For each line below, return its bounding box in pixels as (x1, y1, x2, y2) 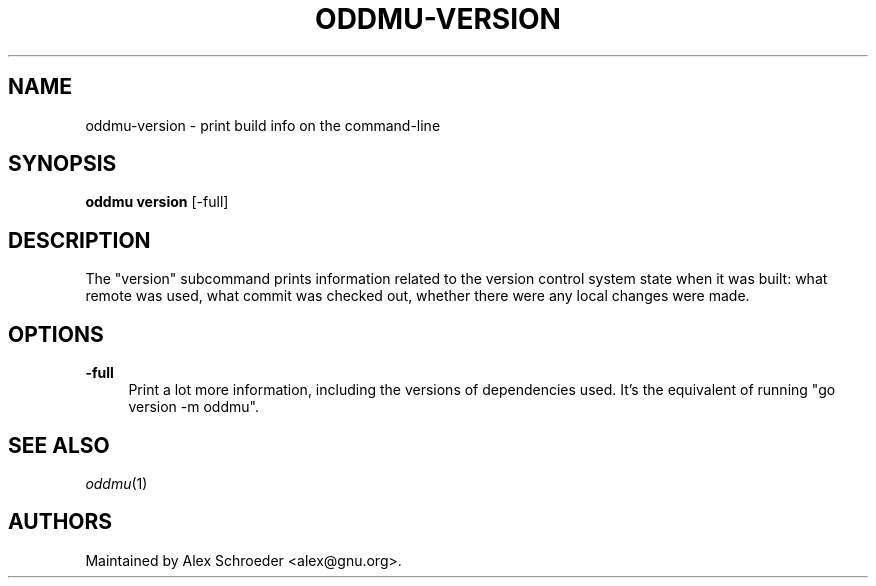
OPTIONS (8, 321, 104, 347)
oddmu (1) (85, 474, 148, 492)
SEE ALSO (8, 432, 110, 458)
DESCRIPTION (8, 227, 151, 253)
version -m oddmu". (128, 398, 259, 416)
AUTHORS (8, 509, 113, 535)
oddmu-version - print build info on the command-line (85, 116, 441, 134)
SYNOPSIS (8, 151, 117, 177)
